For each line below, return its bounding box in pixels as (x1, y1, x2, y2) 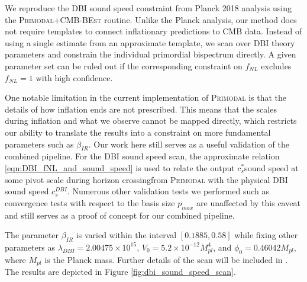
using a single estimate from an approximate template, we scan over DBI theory (5, 36, 295, 49)
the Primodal (5, 13, 54, 25)
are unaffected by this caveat (196, 196, 300, 209)
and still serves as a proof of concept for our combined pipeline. (5, 209, 235, 221)
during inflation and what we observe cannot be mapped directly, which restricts (5, 114, 297, 127)
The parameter (5, 229, 59, 241)
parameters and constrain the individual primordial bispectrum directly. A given (5, 48, 296, 60)
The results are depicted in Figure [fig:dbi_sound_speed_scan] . (5, 265, 236, 278)
